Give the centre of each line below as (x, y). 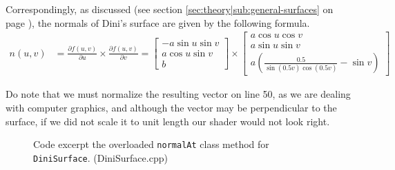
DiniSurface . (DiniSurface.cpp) (100, 157)
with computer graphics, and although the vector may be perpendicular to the (171, 107)
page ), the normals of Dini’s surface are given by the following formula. (158, 22)
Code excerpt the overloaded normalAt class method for (151, 144)
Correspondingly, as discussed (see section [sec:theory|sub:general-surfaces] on (170, 9)
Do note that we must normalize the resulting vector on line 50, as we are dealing (178, 94)
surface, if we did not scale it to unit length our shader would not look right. (168, 121)
